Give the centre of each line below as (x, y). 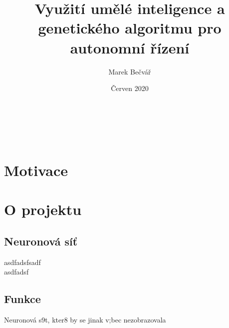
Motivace (36, 170)
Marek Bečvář (130, 71)
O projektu (43, 209)
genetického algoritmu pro (130, 28)
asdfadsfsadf (22, 262)
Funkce (22, 299)
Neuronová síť (41, 241)
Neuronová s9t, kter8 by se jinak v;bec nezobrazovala (85, 320)
